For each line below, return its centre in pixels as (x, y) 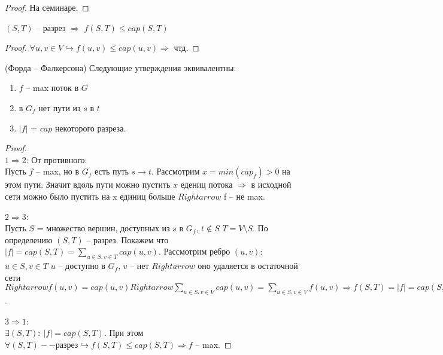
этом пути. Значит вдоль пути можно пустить (88, 184)
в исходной (271, 184)
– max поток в (52, 88)
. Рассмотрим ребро (194, 251)
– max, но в (58, 171)
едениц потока (207, 184)
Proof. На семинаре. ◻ (47, 7)
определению (29, 239)
